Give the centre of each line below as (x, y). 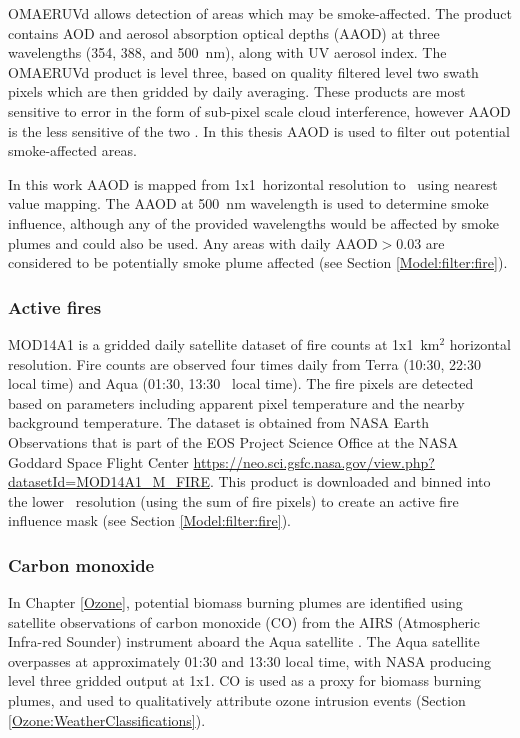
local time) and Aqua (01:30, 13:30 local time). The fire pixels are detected (241, 383)
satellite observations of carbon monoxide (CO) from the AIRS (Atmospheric (244, 621)
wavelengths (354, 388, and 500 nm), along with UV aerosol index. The (227, 52)
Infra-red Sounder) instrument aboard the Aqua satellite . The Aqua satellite (244, 641)
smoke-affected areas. (72, 150)
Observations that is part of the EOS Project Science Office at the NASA (233, 441)
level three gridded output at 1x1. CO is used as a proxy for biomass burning (245, 680)
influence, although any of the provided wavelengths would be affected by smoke (253, 222)
